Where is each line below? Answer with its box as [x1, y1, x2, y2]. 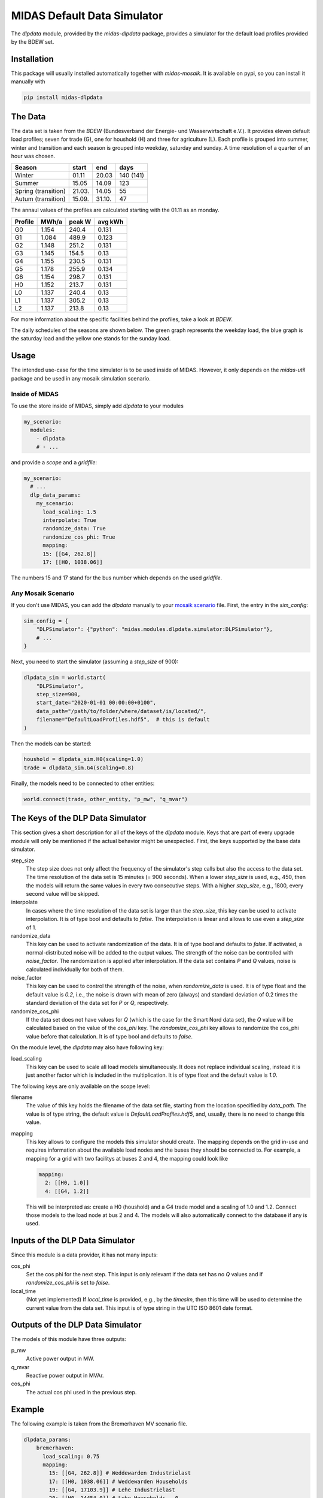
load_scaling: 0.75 [42, 1453, 100, 1460]
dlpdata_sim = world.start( [23, 674, 106, 681]
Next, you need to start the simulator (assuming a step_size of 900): [11, 658, 179, 665]
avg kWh [97, 218, 124, 226]
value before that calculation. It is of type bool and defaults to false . [26, 1032, 193, 1040]
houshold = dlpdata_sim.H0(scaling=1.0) [23, 756, 144, 763]
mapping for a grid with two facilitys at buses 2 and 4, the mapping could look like [26, 1155, 228, 1162]
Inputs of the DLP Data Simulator [11, 1236, 135, 1246]
